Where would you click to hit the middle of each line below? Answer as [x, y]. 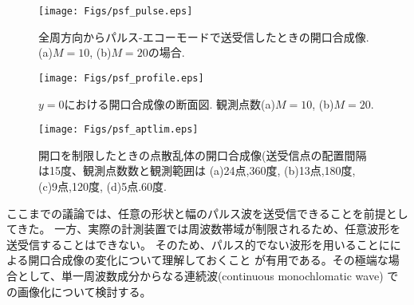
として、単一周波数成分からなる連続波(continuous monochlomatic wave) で [208, 275]
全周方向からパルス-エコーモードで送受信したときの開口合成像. [204, 36]
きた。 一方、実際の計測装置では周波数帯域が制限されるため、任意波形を [209, 229]
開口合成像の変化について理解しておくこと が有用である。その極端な [208, 260]
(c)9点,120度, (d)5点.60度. [103, 186]
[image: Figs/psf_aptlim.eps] [118, 130]
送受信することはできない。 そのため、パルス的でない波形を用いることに [198, 244]
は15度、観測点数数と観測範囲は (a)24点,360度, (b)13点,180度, [197, 170]
